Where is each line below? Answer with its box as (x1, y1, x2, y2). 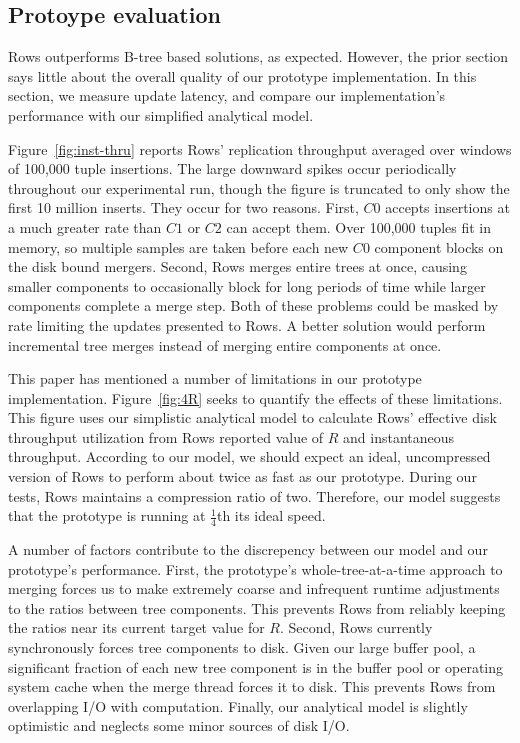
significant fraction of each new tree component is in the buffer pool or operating (8, 656, 504, 677)
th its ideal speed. (216, 505, 326, 526)
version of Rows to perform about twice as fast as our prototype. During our (8, 466, 477, 487)
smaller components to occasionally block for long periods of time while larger (8, 275, 486, 296)
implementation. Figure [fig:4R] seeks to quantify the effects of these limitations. (8, 387, 503, 408)
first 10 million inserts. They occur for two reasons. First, (8, 197, 359, 218)
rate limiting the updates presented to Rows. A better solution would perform (8, 314, 486, 335)
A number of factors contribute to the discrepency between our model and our (8, 539, 488, 560)
